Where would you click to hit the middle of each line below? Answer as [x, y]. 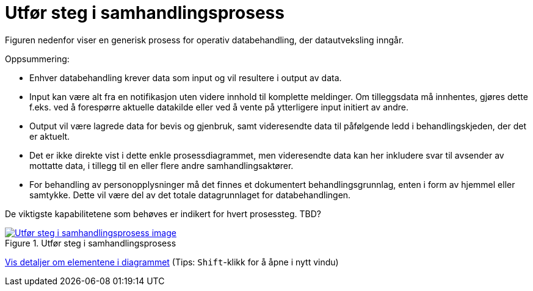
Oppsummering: [37, 59]
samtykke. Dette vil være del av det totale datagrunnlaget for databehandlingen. [190, 195]
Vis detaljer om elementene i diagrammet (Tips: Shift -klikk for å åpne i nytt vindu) [172, 262]
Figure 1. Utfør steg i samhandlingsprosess [91, 243]
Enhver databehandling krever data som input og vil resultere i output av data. [186, 77]
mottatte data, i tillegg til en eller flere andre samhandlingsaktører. [161, 165]
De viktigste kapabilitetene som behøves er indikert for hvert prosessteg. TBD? [163, 214]
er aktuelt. [50, 136]
